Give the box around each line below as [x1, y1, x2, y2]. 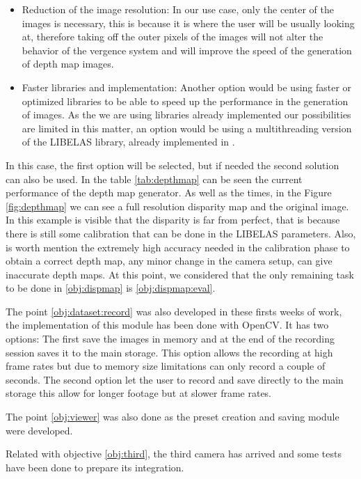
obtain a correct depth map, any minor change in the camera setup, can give [6, 253, 332, 268]
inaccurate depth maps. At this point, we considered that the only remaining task [6, 267, 354, 281]
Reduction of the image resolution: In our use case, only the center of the [22, 2, 334, 16]
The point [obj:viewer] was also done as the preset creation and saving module [6, 409, 339, 424]
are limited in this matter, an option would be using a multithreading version [22, 120, 352, 135]
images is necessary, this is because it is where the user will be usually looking [22, 15, 355, 30]
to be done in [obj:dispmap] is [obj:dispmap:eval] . [6, 281, 216, 295]
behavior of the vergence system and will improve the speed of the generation [22, 42, 352, 57]
